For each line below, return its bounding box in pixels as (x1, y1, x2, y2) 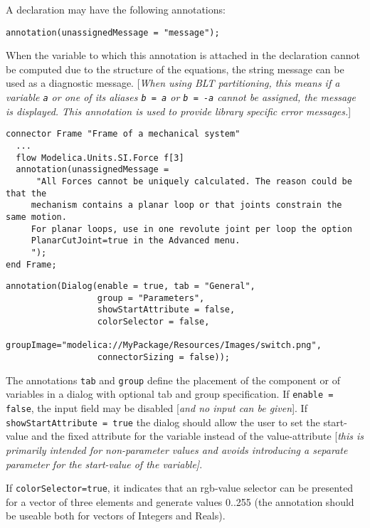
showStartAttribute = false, (97, 305, 236, 315)
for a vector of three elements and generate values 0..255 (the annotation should (6, 494, 354, 509)
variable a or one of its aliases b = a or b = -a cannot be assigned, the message (6, 90, 356, 105)
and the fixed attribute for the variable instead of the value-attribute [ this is (31, 428, 364, 443)
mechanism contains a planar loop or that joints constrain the (31, 200, 342, 211)
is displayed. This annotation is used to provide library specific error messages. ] (6, 103, 351, 118)
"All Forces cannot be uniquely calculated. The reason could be (36, 176, 352, 186)
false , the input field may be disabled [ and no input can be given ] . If (6, 401, 307, 416)
